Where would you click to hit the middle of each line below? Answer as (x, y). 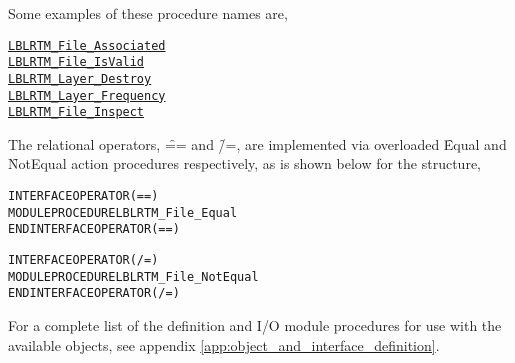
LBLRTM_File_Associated (87, 45)
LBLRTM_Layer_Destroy (80, 78)
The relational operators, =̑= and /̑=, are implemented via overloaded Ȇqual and (257, 143)
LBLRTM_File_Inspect (76, 112)
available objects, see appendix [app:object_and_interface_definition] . (224, 344)
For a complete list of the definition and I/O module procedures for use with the (255, 325)
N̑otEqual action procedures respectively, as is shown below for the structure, (245, 163)
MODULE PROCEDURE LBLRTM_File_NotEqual (133, 276)
